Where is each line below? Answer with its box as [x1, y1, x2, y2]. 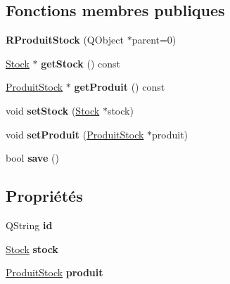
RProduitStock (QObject [6, 32, 124, 47]
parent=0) [132, 32, 177, 47]
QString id [6, 217, 53, 232]
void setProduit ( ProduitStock [6, 127, 144, 141]
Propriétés [6, 185, 83, 207]
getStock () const [41, 56, 120, 70]
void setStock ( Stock [6, 103, 100, 117]
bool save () [6, 150, 59, 165]
